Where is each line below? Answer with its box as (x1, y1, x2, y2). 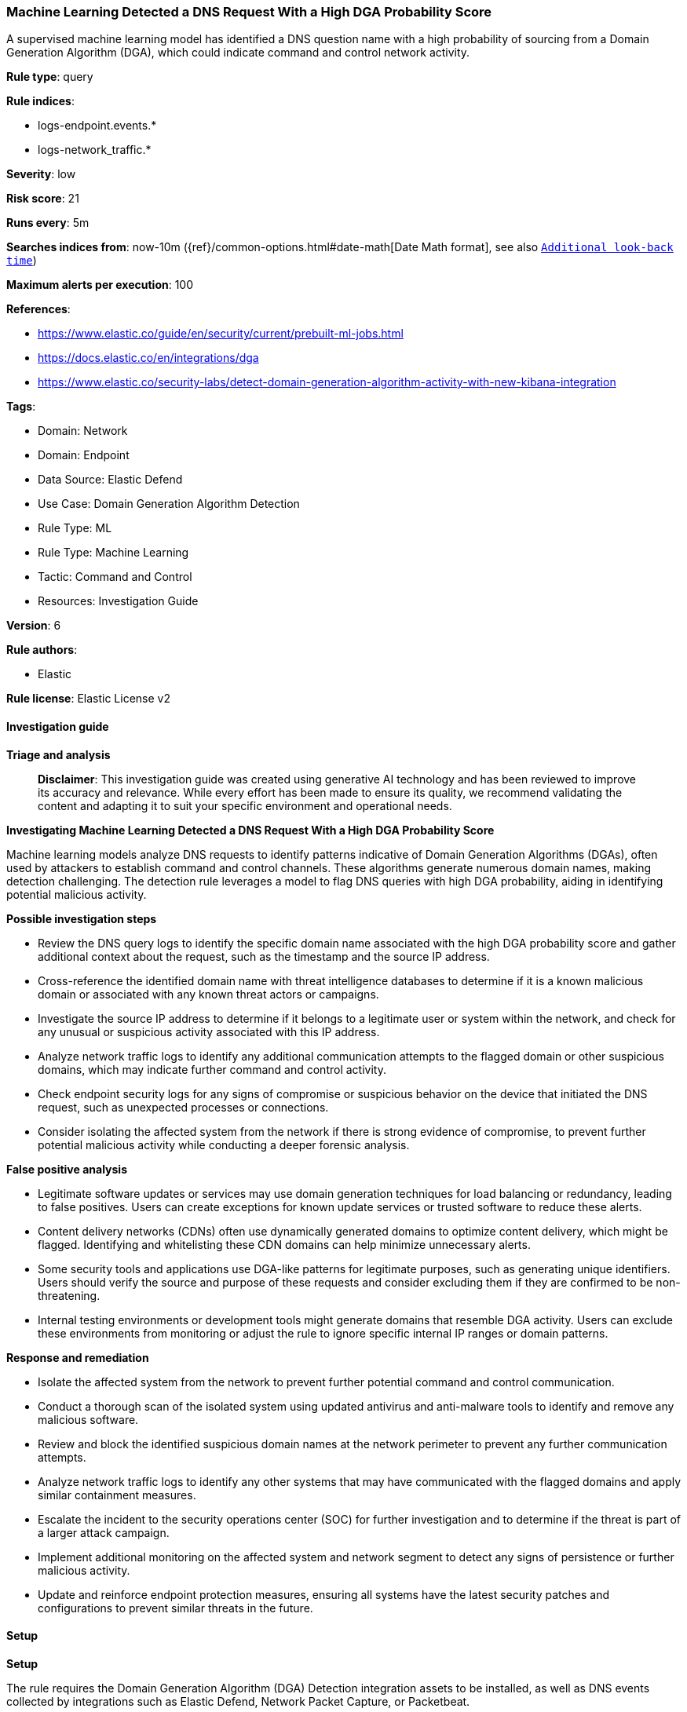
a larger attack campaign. (38, 1525, 170, 1539)
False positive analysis (6, 1162, 127, 1176)
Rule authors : (6, 643, 78, 657)
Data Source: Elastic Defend (38, 473, 183, 487)
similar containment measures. (38, 1488, 196, 1502)
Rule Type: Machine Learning (38, 546, 189, 560)
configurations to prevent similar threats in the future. (38, 1601, 313, 1615)
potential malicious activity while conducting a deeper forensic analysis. (38, 1137, 410, 1152)
